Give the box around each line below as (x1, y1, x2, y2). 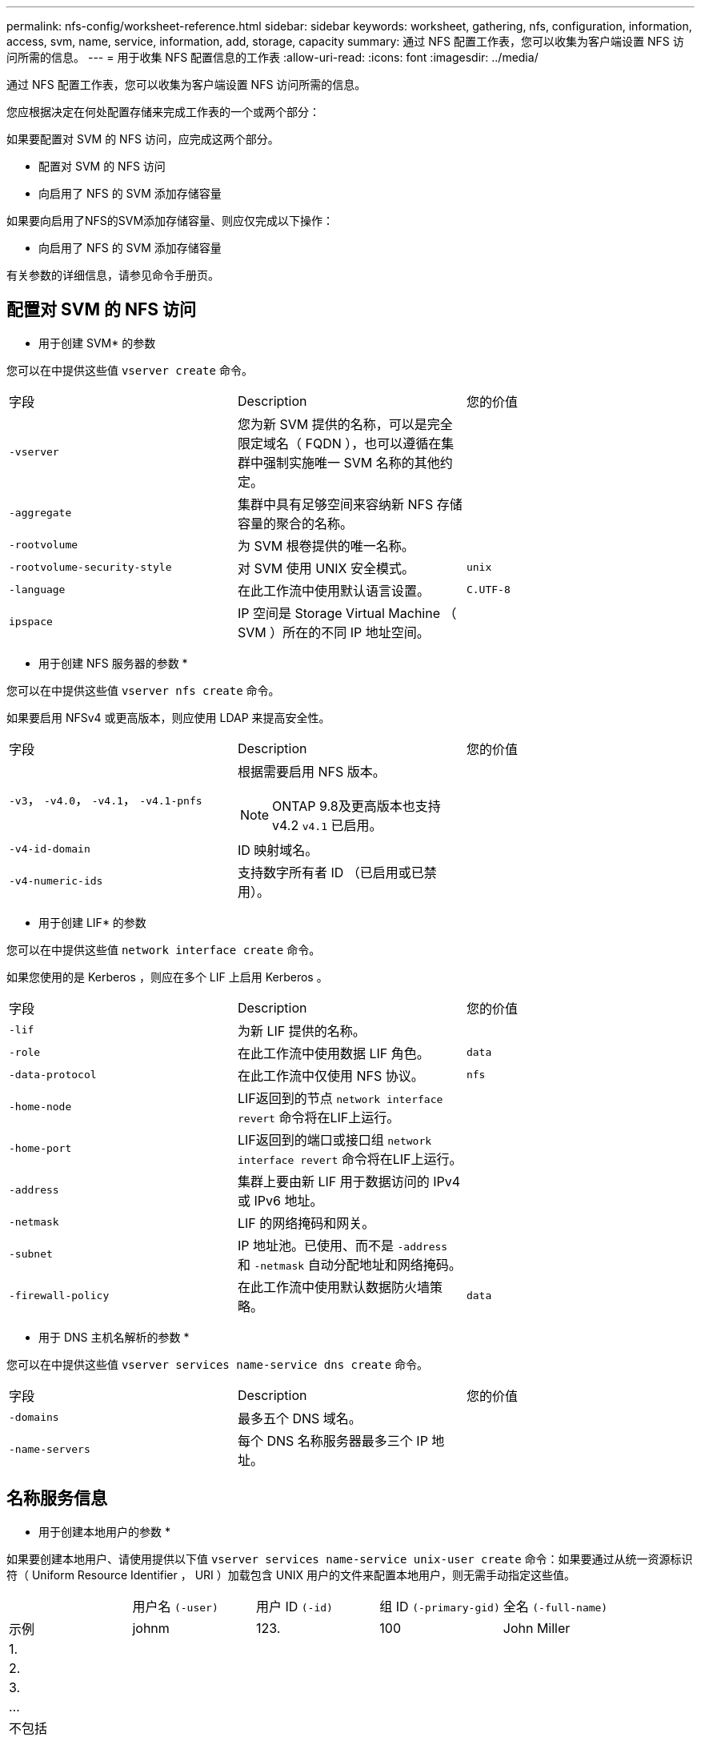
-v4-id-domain (9, 843, 90, 856)
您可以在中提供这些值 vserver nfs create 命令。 (6, 683, 280, 697)
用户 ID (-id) (255, 1598, 333, 1615)
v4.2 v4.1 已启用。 (272, 816, 383, 833)
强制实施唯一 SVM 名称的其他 (262, 454, 440, 471)
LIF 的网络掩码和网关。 (237, 1214, 375, 1231)
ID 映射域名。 (237, 841, 318, 858)
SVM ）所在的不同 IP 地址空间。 (237, 624, 430, 640)
